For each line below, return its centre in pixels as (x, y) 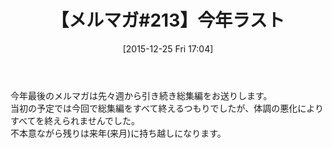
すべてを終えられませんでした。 (75, 120)
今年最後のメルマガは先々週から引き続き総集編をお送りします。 (141, 95)
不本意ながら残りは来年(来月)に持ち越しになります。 (118, 133)
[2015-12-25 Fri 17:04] (168, 48)
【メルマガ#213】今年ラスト (168, 20)
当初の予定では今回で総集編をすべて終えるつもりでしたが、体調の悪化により (167, 108)
